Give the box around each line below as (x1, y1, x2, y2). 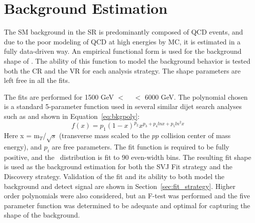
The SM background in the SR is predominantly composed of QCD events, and (4, 27, 243, 37)
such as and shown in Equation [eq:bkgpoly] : (4, 111, 140, 121)
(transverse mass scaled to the (59, 130, 150, 141)
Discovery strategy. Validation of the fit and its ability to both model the (4, 171, 224, 182)
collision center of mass (161, 130, 231, 141)
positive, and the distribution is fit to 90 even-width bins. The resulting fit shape (4, 151, 252, 162)
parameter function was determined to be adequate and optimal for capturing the (4, 200, 251, 210)
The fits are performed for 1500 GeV (4, 91, 114, 102)
